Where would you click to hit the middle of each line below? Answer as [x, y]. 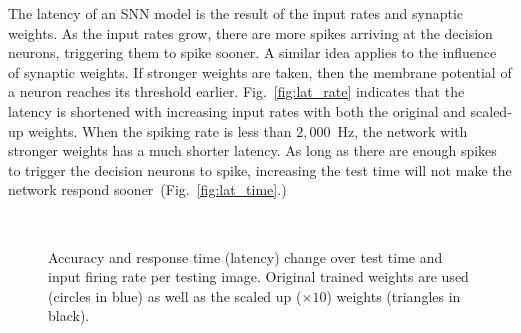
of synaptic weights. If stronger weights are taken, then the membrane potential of [260, 71]
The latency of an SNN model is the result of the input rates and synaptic [235, 13]
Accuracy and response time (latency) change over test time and [245, 256]
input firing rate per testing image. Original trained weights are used [258, 276]
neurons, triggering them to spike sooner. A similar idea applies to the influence [252, 52]
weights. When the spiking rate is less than [160, 130]
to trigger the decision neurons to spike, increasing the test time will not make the [260, 169]
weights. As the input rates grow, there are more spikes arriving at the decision [250, 32]
